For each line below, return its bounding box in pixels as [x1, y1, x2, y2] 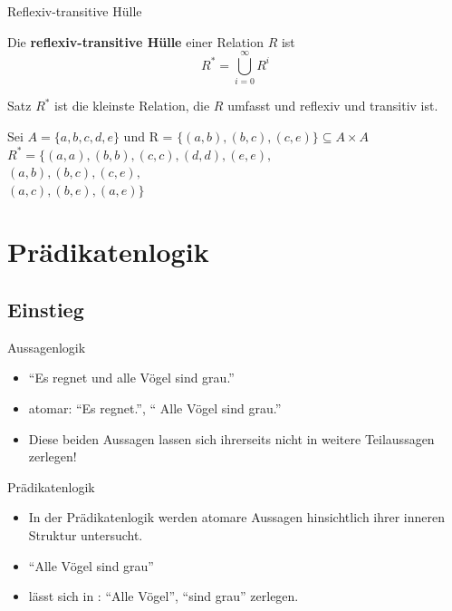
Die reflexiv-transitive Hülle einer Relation [7, 32, 264, 51]
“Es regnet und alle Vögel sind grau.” [28, 368, 235, 387]
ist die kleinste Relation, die [54, 96, 210, 115]
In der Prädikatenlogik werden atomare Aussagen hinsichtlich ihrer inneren [28, 508, 446, 527]
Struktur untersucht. [28, 526, 143, 545]
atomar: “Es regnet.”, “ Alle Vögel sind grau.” [28, 399, 282, 418]
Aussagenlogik [7, 337, 86, 356]
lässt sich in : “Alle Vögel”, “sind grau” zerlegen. [28, 587, 299, 606]
